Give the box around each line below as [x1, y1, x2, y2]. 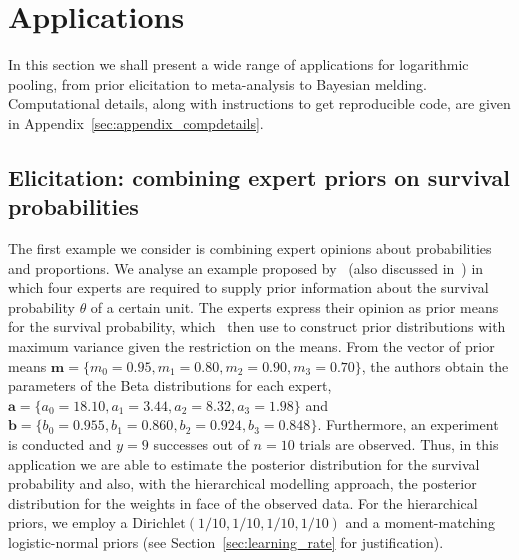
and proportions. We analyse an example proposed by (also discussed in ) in [8, 257, 484, 278]
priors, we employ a [8, 512, 128, 533]
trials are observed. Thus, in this [299, 434, 499, 455]
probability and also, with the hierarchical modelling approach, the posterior [8, 473, 477, 494]
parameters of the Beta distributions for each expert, [8, 375, 332, 396]
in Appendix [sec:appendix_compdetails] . [8, 112, 264, 133]
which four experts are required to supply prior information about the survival [8, 277, 489, 298]
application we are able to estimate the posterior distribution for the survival [8, 453, 480, 474]
